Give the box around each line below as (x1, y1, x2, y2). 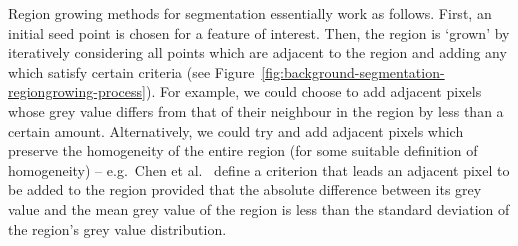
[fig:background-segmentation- (261, 61, 445, 82)
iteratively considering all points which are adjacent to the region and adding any (8, 42, 507, 63)
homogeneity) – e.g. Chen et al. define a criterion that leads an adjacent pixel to (8, 159, 510, 180)
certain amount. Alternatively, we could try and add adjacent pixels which (8, 120, 464, 141)
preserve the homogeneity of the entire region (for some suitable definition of (8, 140, 478, 161)
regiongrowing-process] (8, 81, 146, 102)
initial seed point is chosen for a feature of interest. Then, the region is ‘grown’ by (8, 22, 510, 43)
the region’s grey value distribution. (8, 218, 227, 239)
